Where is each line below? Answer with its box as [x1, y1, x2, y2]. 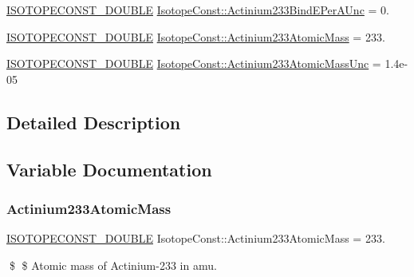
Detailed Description [6, 109, 181, 134]
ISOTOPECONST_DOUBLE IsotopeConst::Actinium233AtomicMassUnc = [6, 55, 381, 72]
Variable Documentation [6, 156, 212, 181]
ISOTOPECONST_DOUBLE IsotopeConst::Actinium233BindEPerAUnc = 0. [6, 2, 389, 18]
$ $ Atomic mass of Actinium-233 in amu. [9, 256, 217, 273]
